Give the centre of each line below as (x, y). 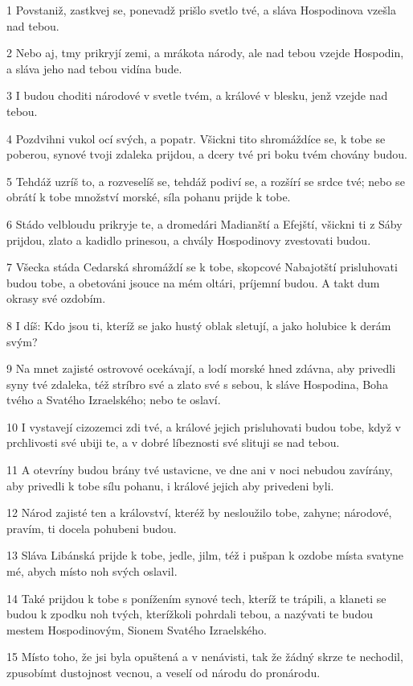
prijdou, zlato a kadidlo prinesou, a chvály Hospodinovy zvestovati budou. (189, 240)
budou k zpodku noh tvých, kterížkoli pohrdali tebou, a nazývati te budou (190, 614)
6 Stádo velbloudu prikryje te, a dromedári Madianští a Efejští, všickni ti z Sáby (204, 223)
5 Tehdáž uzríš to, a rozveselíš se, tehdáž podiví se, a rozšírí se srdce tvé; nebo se (206, 181)
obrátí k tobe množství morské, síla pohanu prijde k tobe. (149, 197)
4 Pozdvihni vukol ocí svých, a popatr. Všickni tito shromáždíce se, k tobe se (196, 138)
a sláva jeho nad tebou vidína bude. (94, 68)
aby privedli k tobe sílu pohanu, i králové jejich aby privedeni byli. (170, 485)
